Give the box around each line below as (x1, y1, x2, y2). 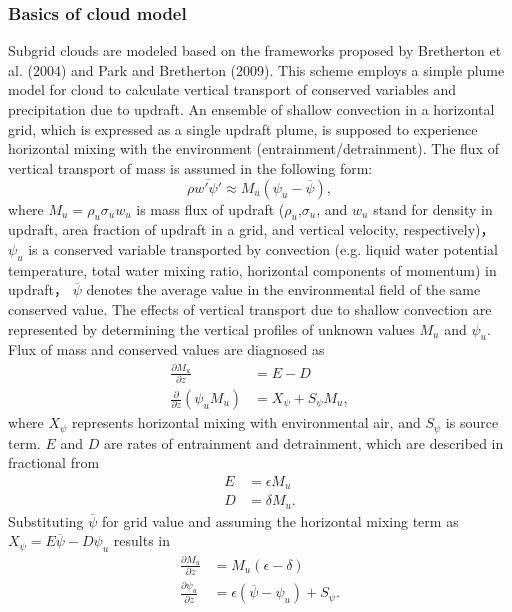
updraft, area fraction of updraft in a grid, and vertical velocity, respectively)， (8, 219, 495, 240)
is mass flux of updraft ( (136, 198, 285, 219)
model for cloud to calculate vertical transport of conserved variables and (8, 79, 457, 100)
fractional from (8, 452, 100, 473)
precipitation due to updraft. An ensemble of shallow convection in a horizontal (8, 99, 495, 119)
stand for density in (373, 198, 493, 219)
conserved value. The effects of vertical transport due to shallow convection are (8, 298, 492, 319)
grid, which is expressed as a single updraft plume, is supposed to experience (8, 118, 478, 139)
